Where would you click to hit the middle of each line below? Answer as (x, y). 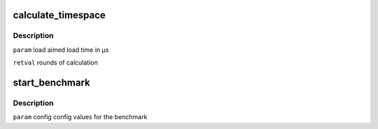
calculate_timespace (59, 15)
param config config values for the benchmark (80, 117)
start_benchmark (51, 82)
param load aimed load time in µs (61, 50)
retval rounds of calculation (55, 62)
